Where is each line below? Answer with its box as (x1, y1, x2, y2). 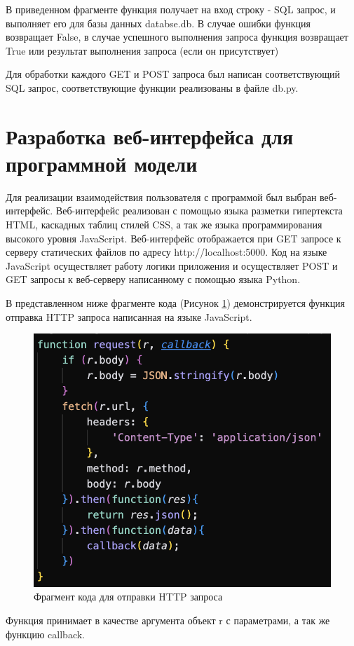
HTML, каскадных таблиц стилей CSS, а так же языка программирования (6, 217, 322, 232)
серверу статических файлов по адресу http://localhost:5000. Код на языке (6, 245, 327, 259)
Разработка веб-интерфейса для (6, 121, 294, 150)
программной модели (6, 149, 198, 177)
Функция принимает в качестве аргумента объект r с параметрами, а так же (6, 612, 330, 627)
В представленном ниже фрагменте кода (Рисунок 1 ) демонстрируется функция (6, 296, 346, 310)
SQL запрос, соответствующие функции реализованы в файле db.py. (6, 80, 299, 95)
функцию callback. (6, 626, 86, 641)
